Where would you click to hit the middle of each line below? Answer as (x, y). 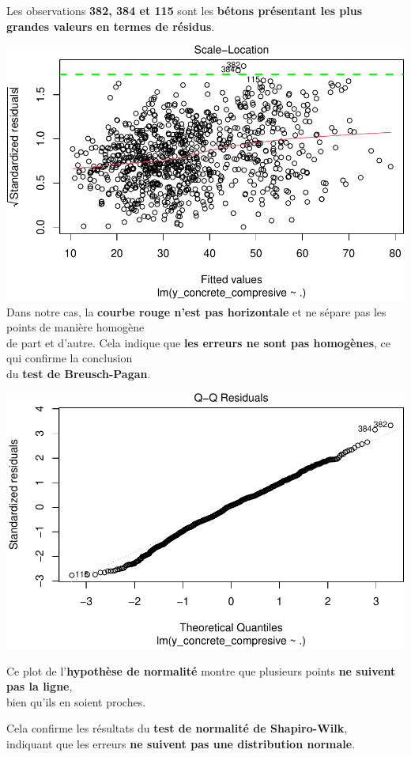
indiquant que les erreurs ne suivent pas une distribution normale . (181, 743)
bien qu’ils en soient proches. (76, 701)
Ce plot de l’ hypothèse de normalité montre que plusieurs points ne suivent (201, 670)
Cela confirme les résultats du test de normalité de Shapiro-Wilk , (177, 728)
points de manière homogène (75, 327)
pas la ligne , (40, 686)
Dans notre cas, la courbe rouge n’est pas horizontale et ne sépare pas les (196, 311)
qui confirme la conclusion (70, 358)
